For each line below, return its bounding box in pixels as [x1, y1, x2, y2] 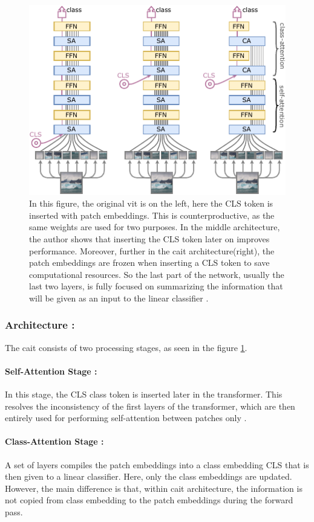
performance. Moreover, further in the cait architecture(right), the [29, 244, 275, 257]
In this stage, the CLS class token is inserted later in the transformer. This [5, 388, 283, 401]
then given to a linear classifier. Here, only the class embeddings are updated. [5, 470, 292, 483]
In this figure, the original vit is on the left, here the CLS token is [29, 197, 273, 210]
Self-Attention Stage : [5, 364, 97, 377]
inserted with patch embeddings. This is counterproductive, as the [29, 208, 275, 221]
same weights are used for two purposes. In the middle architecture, [29, 221, 280, 233]
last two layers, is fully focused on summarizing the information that [29, 280, 283, 292]
